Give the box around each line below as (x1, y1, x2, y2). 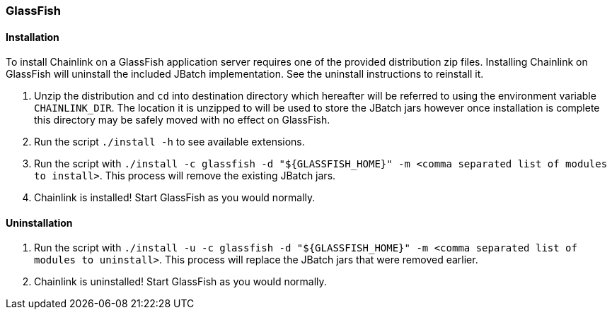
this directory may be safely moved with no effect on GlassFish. (34, 114, 330, 126)
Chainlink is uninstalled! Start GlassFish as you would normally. (34, 275, 327, 288)
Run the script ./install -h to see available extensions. (34, 136, 305, 148)
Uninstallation (6, 216, 73, 229)
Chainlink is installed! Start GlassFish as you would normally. (34, 191, 316, 204)
